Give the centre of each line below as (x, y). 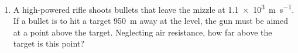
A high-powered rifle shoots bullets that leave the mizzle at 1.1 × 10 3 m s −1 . (154, 8)
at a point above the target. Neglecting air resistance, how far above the (143, 32)
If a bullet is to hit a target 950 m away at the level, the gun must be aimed (150, 21)
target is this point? (49, 43)
